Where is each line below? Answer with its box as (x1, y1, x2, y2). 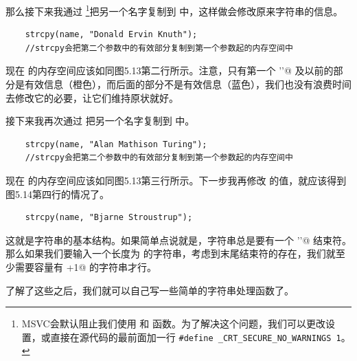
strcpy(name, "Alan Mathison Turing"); (25, 139, 207, 149)
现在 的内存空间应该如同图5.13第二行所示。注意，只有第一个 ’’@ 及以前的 (5, 63, 334, 78)
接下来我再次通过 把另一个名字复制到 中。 (5, 113, 195, 128)
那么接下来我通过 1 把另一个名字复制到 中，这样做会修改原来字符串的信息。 (5, 2, 343, 18)
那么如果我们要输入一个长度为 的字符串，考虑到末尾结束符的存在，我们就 (5, 246, 336, 261)
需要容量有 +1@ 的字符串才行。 (14, 259, 157, 274)
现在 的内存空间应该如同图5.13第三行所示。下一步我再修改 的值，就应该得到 (5, 173, 347, 187)
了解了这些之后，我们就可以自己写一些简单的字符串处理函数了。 (5, 283, 294, 297)
